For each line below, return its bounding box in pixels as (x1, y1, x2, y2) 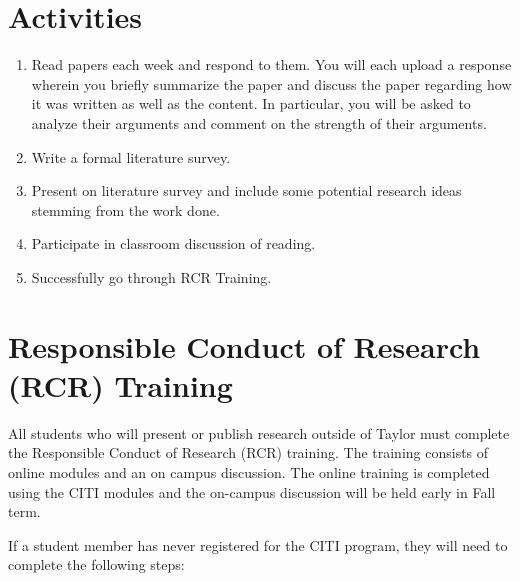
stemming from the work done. (31, 199, 220, 220)
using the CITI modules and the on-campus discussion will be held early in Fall (8, 481, 496, 502)
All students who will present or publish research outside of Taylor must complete (8, 422, 510, 443)
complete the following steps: (8, 554, 185, 575)
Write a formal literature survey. (31, 146, 231, 167)
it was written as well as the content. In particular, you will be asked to (31, 93, 471, 114)
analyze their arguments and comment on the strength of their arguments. (31, 112, 487, 133)
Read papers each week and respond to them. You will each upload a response (31, 54, 512, 75)
